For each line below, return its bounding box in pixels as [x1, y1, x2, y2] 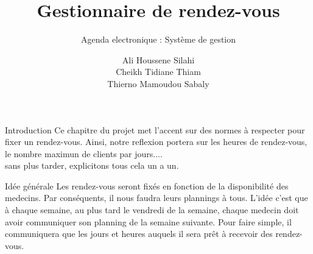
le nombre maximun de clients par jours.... [5, 147, 163, 160]
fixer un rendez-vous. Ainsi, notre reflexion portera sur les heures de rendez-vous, [5, 135, 308, 148]
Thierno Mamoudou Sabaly [107, 77, 209, 90]
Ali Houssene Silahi [122, 53, 195, 66]
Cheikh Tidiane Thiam [116, 65, 201, 78]
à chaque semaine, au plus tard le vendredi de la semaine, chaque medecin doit [5, 203, 299, 216]
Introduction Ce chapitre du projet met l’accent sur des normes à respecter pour [5, 123, 305, 136]
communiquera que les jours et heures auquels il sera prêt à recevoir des [5, 227, 273, 240]
